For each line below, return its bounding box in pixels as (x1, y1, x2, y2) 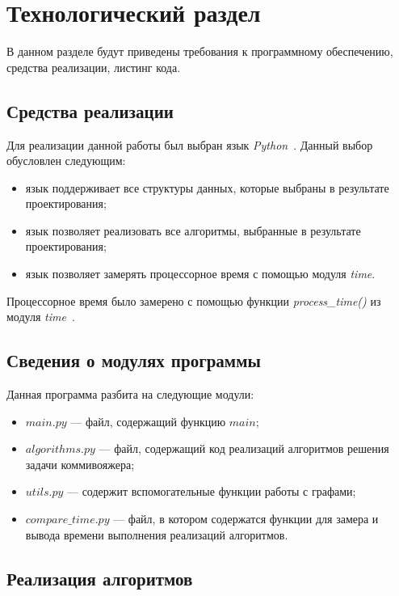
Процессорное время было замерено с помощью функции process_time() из (6, 292, 381, 309)
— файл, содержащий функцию (70, 412, 226, 429)
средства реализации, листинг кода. (6, 58, 181, 75)
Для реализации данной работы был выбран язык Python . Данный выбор (6, 136, 373, 153)
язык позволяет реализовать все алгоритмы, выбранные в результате (25, 222, 361, 239)
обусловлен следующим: (6, 152, 126, 169)
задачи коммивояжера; (25, 455, 135, 472)
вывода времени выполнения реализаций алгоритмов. (25, 526, 288, 543)
